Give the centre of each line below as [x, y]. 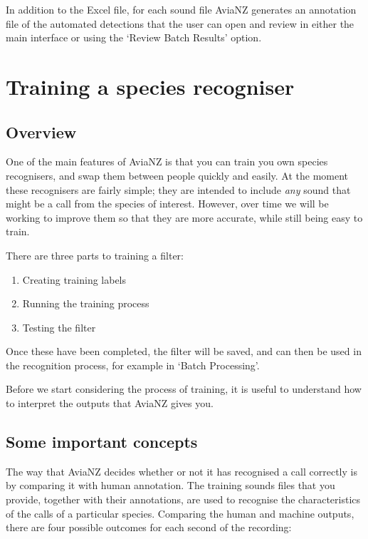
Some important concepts [102, 442]
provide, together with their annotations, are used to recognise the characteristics [183, 499]
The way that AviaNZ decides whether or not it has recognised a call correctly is [182, 471]
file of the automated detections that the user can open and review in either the [180, 23]
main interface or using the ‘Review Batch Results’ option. [134, 37]
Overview [41, 132]
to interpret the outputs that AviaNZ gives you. [110, 403]
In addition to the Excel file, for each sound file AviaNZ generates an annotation [181, 9]
